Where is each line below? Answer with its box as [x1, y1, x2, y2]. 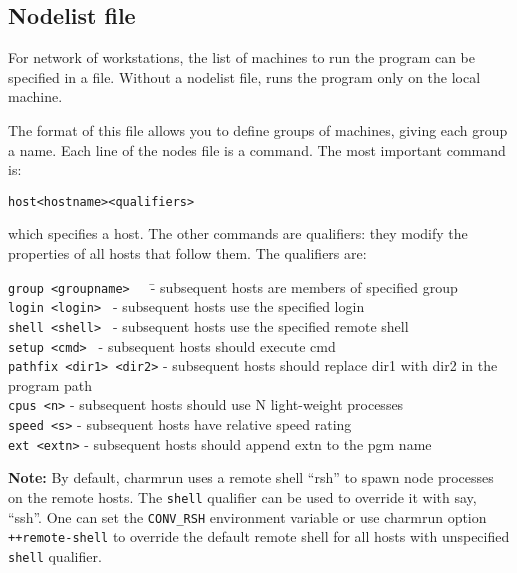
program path [8, 374, 93, 395]
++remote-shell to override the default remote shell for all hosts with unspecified [8, 526, 510, 547]
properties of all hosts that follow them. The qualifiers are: [8, 243, 367, 264]
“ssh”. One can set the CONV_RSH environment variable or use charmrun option [8, 506, 487, 527]
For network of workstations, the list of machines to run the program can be [8, 47, 476, 68]
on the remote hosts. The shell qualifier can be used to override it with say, [8, 487, 477, 508]
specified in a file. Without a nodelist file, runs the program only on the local [8, 66, 481, 87]
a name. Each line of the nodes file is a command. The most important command [8, 139, 506, 160]
